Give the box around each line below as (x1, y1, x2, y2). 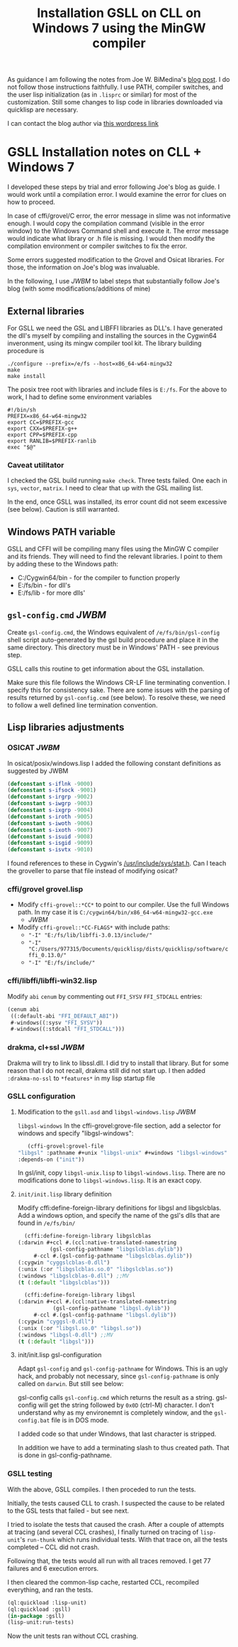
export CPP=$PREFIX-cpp (7, 431, 78, 438)
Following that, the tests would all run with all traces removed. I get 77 (7, 1556, 211, 1565)
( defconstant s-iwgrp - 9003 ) (7, 800, 93, 807)
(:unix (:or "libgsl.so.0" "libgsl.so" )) (17, 1324, 142, 1332)
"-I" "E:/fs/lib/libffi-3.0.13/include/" (28, 932, 152, 939)
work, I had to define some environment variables (7, 392, 152, 401)
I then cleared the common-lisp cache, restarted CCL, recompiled (7, 1577, 200, 1586)
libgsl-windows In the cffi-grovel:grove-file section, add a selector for (17, 1121, 221, 1130)
